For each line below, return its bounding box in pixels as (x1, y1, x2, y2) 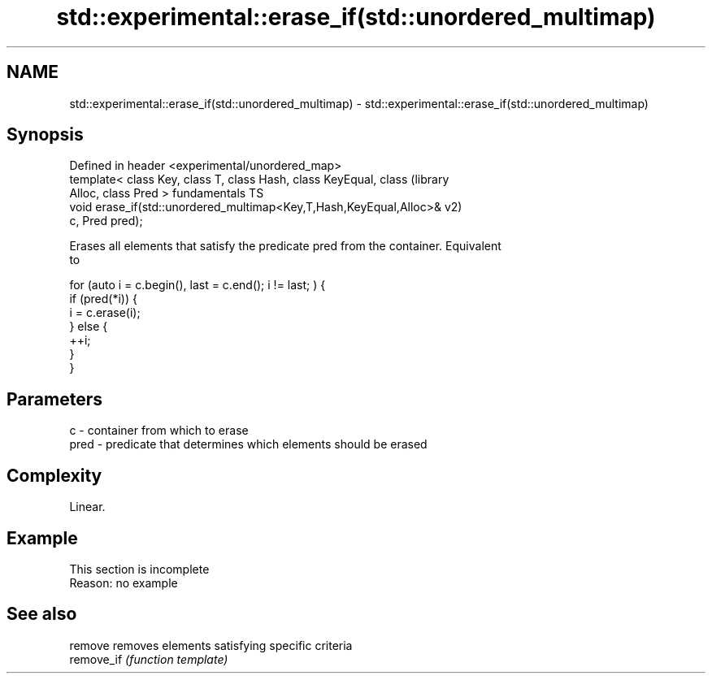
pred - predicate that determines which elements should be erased (69, 437, 428, 452)
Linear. (69, 500, 106, 514)
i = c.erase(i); (69, 305, 141, 320)
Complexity (7, 465, 102, 486)
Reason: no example (69, 575, 178, 590)
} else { (69, 319, 108, 334)
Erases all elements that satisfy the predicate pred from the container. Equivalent (69, 239, 501, 253)
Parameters (7, 388, 102, 409)
